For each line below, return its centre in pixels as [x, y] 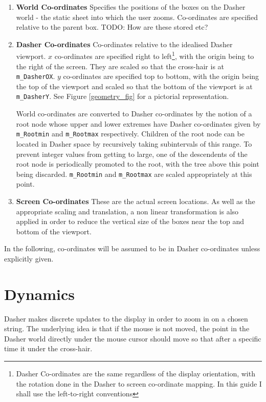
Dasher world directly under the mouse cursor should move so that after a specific [133, 338]
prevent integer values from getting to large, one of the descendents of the [132, 154]
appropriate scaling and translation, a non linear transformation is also [127, 211]
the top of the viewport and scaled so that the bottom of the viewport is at [134, 86]
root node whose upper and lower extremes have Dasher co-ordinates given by [138, 123]
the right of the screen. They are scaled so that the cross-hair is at [120, 66]
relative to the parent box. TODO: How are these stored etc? [112, 27]
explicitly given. [29, 258]
